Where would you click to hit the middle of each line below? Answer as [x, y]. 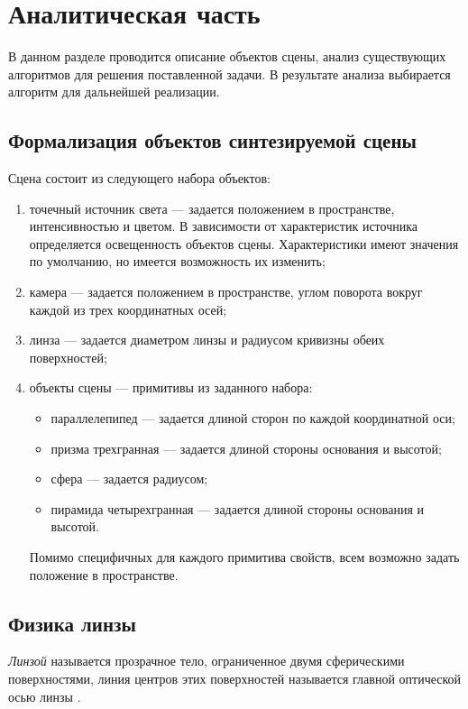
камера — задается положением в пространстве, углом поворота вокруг [226, 292]
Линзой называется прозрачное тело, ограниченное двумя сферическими [206, 661]
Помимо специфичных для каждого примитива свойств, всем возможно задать [244, 557]
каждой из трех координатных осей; [128, 309]
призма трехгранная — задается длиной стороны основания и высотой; [246, 448]
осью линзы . [45, 696]
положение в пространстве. [104, 574]
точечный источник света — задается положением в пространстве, [212, 208]
